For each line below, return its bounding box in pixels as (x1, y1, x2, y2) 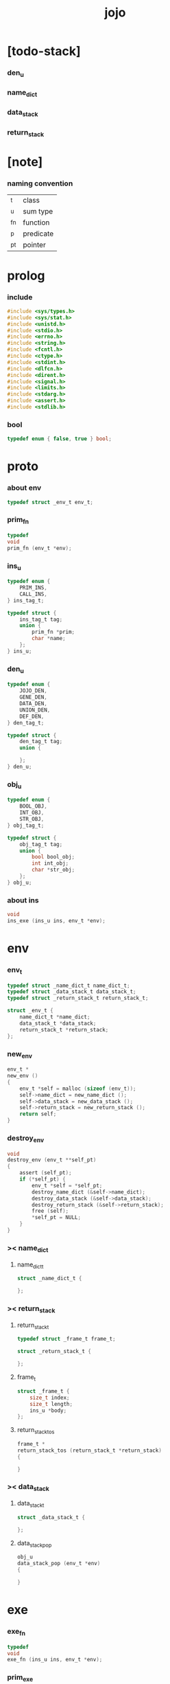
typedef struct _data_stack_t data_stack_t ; (7, 988, 136, 995)
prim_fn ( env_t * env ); (7, 545, 72, 551)
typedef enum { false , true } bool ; (7, 435, 112, 442)
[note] (7, 155, 43, 170)
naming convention (7, 179, 73, 188)
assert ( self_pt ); (19, 1170, 72, 1176)
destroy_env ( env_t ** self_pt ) (7, 1157, 97, 1163)
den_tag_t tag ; (19, 738, 63, 745)
